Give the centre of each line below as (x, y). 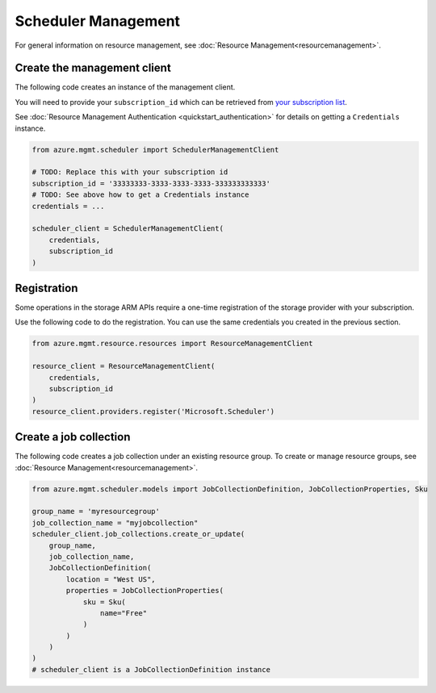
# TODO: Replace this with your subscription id (130, 172)
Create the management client (93, 68)
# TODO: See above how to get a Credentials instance (140, 195)
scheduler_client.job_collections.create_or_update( (138, 534)
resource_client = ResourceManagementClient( (124, 366)
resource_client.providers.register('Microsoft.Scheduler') (153, 411)
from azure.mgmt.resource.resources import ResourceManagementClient (172, 344)
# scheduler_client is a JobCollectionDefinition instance (151, 669)
